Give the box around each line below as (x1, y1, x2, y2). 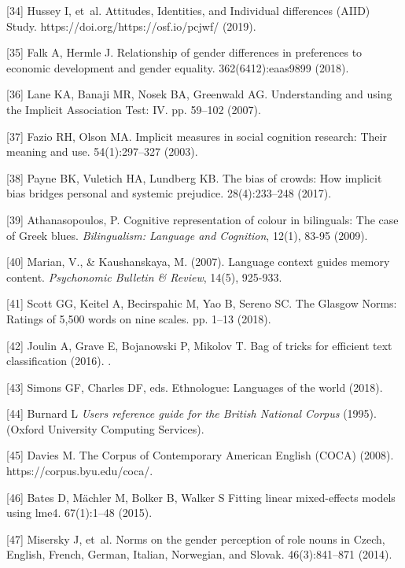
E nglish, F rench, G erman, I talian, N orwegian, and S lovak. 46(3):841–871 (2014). (6, 546, 392, 562)
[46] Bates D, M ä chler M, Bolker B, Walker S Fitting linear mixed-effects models (6, 489, 396, 505)
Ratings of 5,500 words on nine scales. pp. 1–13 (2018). (6, 310, 271, 326)
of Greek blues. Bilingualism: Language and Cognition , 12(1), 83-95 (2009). (6, 227, 368, 243)
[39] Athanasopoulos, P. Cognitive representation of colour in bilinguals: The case (6, 211, 399, 227)
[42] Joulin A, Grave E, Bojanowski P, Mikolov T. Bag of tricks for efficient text (6, 337, 392, 353)
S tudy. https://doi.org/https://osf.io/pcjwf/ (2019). (6, 17, 256, 34)
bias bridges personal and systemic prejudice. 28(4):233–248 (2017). (6, 185, 332, 201)
